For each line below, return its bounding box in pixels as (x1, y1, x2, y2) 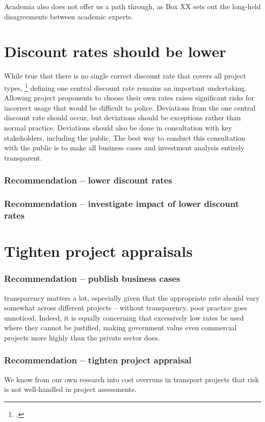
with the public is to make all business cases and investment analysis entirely (4, 142, 245, 153)
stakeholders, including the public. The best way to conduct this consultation (4, 132, 246, 143)
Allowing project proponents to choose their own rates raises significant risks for (4, 92, 254, 103)
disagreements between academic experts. (4, 11, 134, 21)
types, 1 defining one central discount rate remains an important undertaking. (4, 81, 247, 93)
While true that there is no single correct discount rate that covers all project (4, 70, 246, 81)
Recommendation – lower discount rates (4, 174, 172, 187)
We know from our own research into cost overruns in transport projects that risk (4, 374, 259, 384)
